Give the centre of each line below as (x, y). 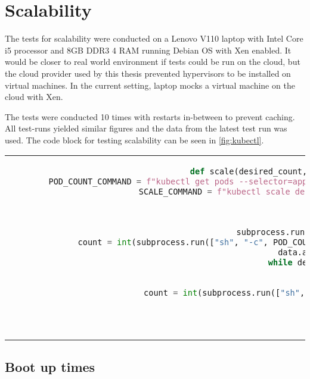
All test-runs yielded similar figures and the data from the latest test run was (146, 128)
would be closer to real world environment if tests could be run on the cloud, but (153, 62)
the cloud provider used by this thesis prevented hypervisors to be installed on (148, 73)
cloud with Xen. (34, 97)
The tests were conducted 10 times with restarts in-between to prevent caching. (150, 116)
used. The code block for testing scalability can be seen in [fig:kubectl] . (134, 140)
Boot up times (50, 366)
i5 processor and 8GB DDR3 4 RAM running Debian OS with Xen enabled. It (148, 50)
